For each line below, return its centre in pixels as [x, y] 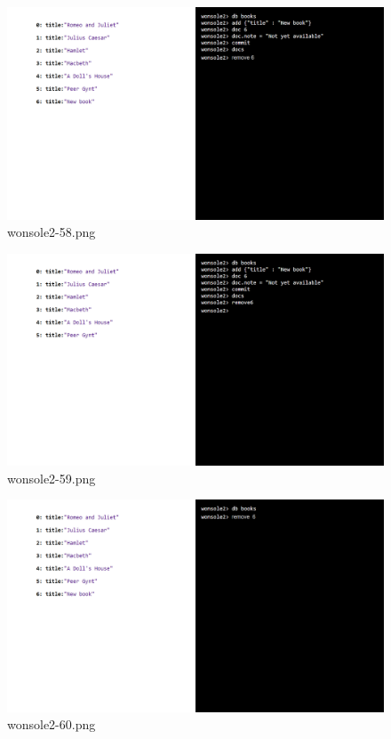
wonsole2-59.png [52, 478]
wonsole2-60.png [52, 724]
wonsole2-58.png [52, 232]
